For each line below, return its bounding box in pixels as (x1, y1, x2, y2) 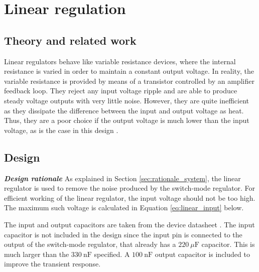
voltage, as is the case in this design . (4, 124, 118, 135)
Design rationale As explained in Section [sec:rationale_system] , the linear (4, 173, 241, 183)
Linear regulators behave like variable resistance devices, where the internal (4, 56, 236, 66)
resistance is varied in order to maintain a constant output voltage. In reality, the (4, 66, 254, 76)
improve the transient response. (4, 258, 101, 269)
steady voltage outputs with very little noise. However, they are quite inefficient (4, 95, 249, 105)
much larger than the (4, 248, 69, 259)
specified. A (94, 248, 130, 259)
